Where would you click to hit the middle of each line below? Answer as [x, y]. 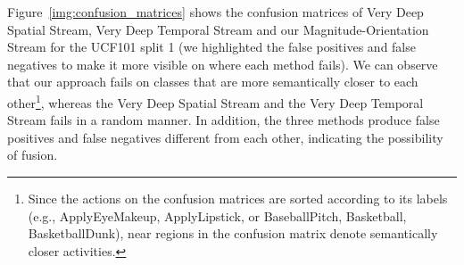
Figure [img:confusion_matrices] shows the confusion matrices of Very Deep [215, 12]
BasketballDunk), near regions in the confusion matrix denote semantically [233, 233]
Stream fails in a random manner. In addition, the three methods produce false [224, 120]
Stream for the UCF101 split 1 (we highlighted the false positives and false [211, 47]
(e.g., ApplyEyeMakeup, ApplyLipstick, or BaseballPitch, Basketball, [217, 215]
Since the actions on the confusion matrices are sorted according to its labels [238, 198]
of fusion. [33, 155]
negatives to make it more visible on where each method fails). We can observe [223, 64]
